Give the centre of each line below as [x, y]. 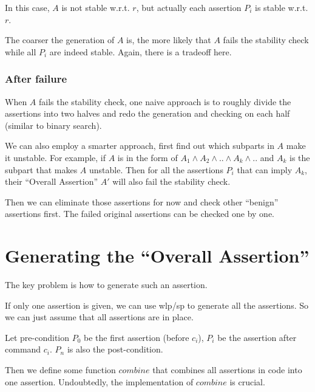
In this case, [27, 7]
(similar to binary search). [53, 125]
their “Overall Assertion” [52, 181]
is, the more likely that [169, 40]
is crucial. [247, 381]
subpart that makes [41, 169]
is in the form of [147, 157]
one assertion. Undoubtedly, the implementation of [99, 381]
